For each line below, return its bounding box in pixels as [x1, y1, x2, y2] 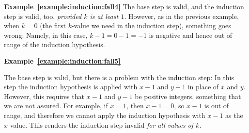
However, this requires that [4, 91, 84, 101]
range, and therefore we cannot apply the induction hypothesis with [4, 110, 205, 120]
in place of [187, 82, 219, 92]
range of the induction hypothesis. [4, 39, 105, 50]
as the [225, 110, 243, 120]
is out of [204, 100, 229, 111]
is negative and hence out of [149, 30, 233, 40]
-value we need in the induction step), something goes [71, 20, 231, 31]
